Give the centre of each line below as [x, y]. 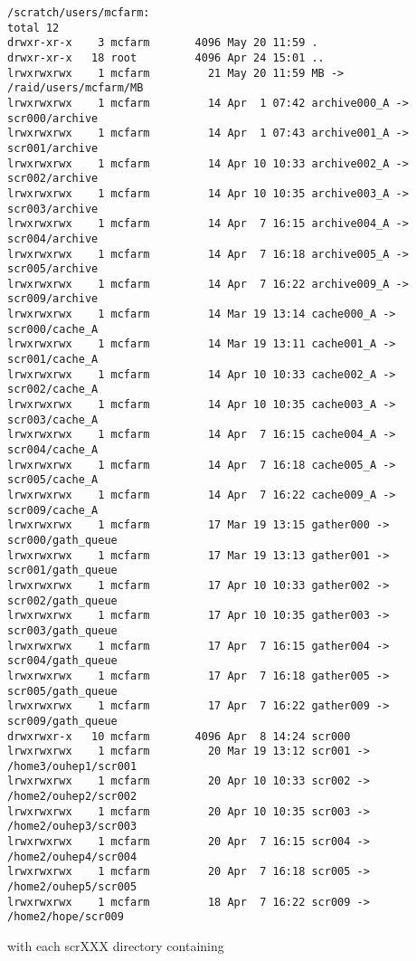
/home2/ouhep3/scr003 [72, 827]
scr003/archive [53, 209]
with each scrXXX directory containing [116, 946]
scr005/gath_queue [62, 691]
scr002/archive [53, 179]
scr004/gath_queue [62, 661]
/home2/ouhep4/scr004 [72, 856]
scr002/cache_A [53, 390]
